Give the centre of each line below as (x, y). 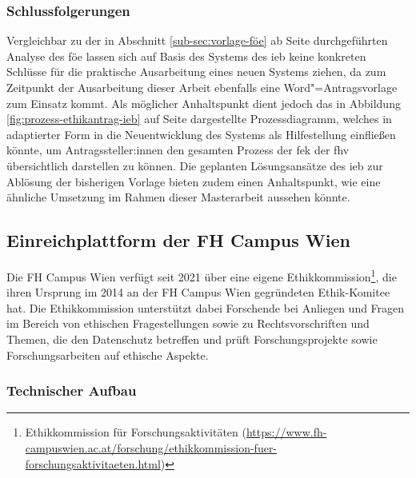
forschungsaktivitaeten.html (93, 463)
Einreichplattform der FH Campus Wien (178, 240)
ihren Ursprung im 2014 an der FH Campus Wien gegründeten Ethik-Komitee (198, 292)
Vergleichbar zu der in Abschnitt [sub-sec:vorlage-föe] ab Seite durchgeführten (197, 40)
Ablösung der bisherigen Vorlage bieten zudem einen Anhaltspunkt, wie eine (194, 181)
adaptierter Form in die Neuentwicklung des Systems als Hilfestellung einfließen (201, 134)
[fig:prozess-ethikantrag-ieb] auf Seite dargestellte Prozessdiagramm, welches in (199, 119)
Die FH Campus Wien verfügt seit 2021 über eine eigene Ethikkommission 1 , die (202, 275)
